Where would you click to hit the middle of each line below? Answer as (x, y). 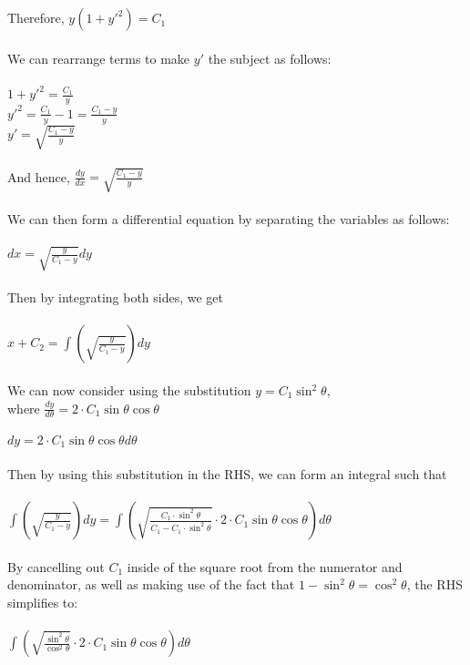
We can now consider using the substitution (129, 390)
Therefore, (36, 18)
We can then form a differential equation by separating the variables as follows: (229, 218)
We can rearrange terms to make (99, 58)
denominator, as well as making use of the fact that (151, 584)
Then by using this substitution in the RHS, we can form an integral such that (227, 474)
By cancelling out (56, 566)
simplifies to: (43, 603)
